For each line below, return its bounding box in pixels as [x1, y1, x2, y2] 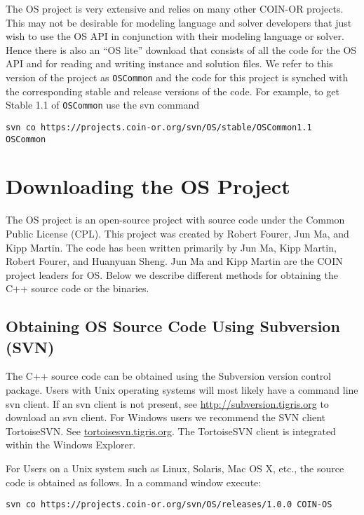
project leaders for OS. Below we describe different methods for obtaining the [6, 267, 338, 282]
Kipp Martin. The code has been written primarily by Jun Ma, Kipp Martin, [6, 240, 337, 254]
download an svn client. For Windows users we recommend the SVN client [6, 410, 325, 425]
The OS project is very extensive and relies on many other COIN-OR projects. [6, 1, 344, 15]
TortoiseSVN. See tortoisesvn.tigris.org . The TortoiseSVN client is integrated [6, 423, 336, 438]
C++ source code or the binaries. [6, 281, 149, 296]
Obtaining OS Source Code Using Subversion [6, 315, 340, 337]
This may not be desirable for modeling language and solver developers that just [6, 15, 352, 29]
